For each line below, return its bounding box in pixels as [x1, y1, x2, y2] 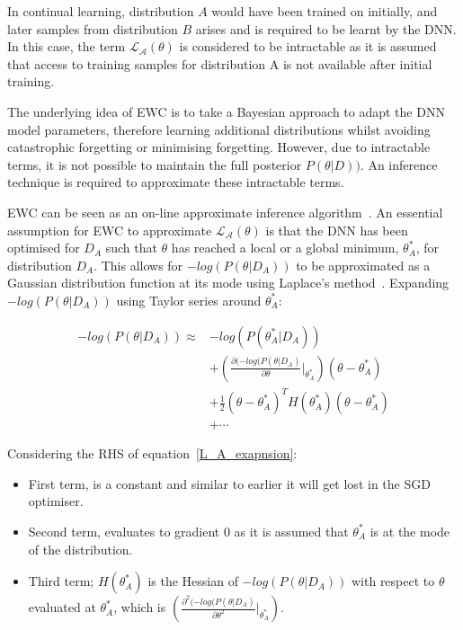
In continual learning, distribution [7, 2, 194, 20]
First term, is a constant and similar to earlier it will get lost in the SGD [28, 474, 431, 492]
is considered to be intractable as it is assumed [179, 37, 437, 56]
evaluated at [28, 598, 96, 617]
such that [105, 238, 157, 257]
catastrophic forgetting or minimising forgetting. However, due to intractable [7, 138, 431, 156]
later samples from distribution [7, 19, 178, 38]
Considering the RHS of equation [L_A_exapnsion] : [7, 444, 298, 463]
